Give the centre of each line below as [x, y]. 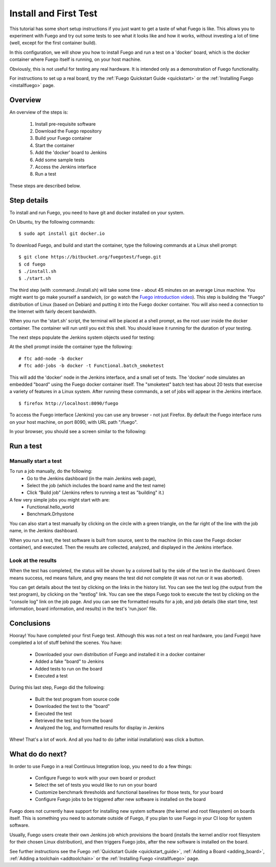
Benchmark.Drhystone [50, 514]
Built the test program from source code [77, 699]
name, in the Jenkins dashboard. [44, 531]
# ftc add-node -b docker [51, 359]
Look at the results [33, 560]
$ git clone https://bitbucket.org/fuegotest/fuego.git [90, 257]
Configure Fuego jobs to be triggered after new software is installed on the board [120, 799]
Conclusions [30, 623]
